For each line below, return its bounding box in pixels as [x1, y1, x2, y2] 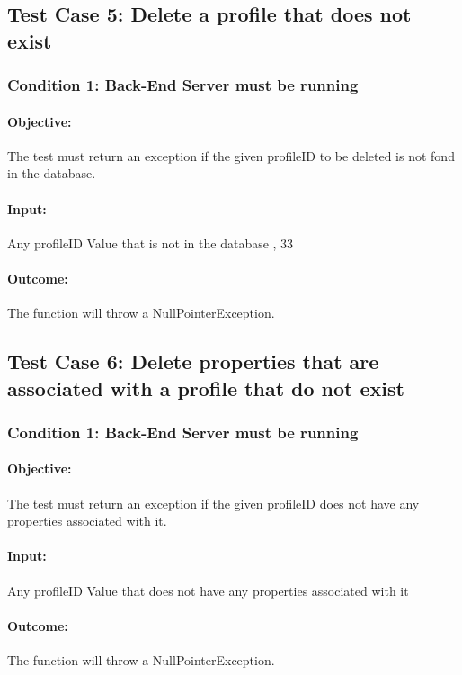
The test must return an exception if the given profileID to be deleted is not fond [7, 146, 455, 165]
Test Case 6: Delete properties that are [7, 347, 379, 375]
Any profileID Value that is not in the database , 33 [7, 233, 294, 252]
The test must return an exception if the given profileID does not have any [7, 493, 420, 512]
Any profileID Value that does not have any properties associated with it [7, 580, 409, 599]
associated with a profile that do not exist [7, 373, 404, 401]
